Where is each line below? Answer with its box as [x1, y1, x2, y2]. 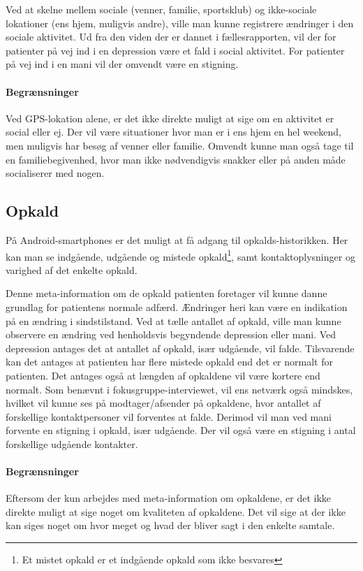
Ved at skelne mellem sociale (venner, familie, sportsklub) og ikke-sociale [6, 2, 317, 16]
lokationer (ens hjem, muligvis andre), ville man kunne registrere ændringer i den [6, 15, 354, 30]
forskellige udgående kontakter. [6, 436, 138, 451]
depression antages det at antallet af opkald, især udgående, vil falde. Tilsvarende [6, 340, 355, 355]
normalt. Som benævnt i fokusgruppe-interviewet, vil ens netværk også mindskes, [6, 382, 353, 396]
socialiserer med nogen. [6, 166, 105, 180]
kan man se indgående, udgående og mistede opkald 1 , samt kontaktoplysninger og [6, 247, 355, 263]
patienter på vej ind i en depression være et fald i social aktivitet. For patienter [6, 43, 345, 57]
